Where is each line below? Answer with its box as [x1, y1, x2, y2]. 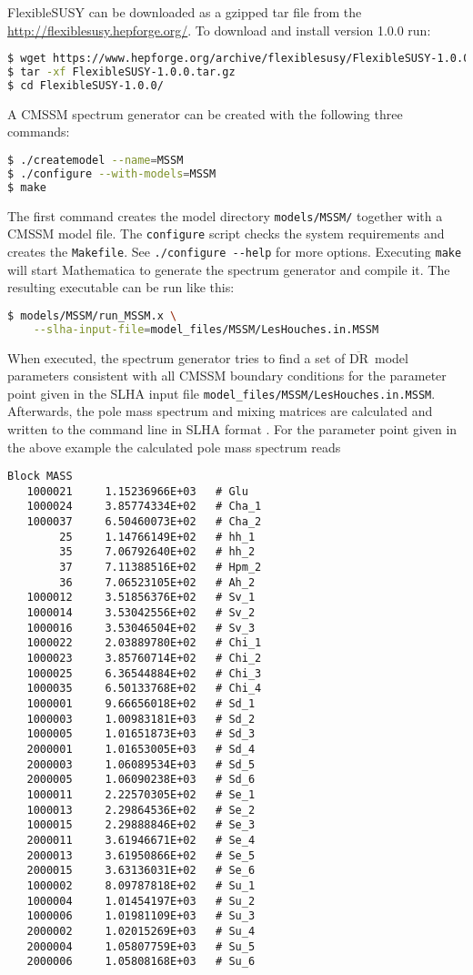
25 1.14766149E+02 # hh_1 [59, 530, 256, 543]
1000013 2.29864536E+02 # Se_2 [26, 803, 256, 817]
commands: [7, 122, 70, 141]
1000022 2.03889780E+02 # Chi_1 [26, 636, 262, 650]
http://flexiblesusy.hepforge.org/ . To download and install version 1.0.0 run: [7, 20, 431, 39]
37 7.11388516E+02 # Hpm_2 [59, 561, 262, 574]
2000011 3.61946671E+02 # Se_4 [26, 833, 256, 847]
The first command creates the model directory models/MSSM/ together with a [7, 206, 443, 225]
